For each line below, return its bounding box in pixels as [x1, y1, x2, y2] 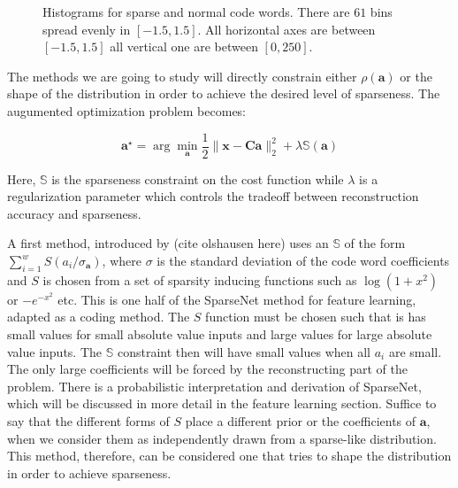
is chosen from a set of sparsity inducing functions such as [42, 270, 357, 289]
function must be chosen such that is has [205, 307, 426, 326]
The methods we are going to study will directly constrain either [7, 66, 357, 85]
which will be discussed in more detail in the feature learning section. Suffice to [7, 394, 437, 413]
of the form [344, 234, 406, 252]
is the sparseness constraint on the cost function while [51, 169, 344, 188]
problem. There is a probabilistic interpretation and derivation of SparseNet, [7, 376, 422, 395]
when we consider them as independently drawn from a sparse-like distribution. [7, 429, 437, 447]
